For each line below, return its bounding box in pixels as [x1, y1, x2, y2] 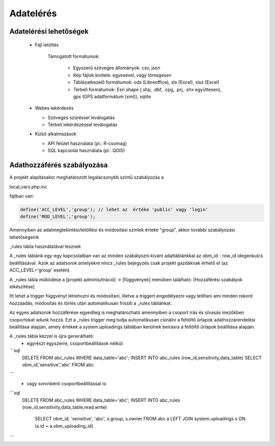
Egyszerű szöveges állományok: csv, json [73, 65, 160, 71]
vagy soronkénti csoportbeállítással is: [26, 380, 107, 386]
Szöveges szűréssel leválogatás [47, 114, 115, 120]
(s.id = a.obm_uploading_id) [35, 423, 94, 429]
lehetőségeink [9, 234, 39, 240]
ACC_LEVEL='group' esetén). [9, 267, 71, 273]
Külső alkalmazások [35, 131, 76, 137]
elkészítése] [9, 284, 35, 290]
